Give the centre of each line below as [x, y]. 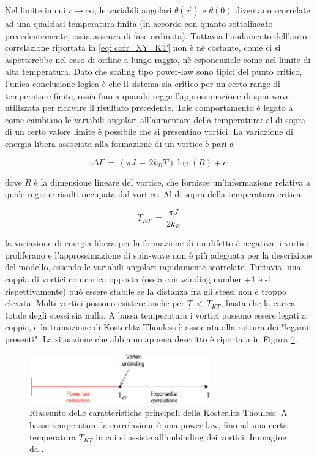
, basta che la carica [258, 303]
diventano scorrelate [273, 10]
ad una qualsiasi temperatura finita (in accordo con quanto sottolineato [139, 23]
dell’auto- [292, 35]
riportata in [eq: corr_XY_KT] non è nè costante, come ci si [166, 47]
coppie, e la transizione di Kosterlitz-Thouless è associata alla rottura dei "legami [157, 327]
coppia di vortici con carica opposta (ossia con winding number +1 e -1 [139, 279]
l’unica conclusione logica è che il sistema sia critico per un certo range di [143, 83]
